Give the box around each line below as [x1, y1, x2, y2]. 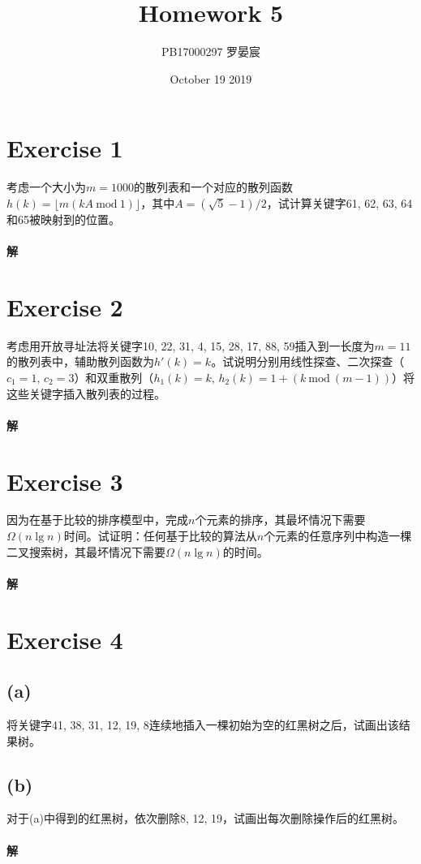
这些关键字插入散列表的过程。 [6, 385, 165, 402]
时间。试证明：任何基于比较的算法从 [63, 527, 257, 544]
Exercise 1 [6, 131, 123, 165]
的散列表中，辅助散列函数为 [6, 353, 154, 370]
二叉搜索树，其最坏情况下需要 [6, 543, 165, 560]
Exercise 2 [6, 290, 123, 323]
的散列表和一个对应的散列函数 [133, 178, 293, 196]
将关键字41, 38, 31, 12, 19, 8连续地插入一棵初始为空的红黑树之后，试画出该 [6, 716, 399, 733]
